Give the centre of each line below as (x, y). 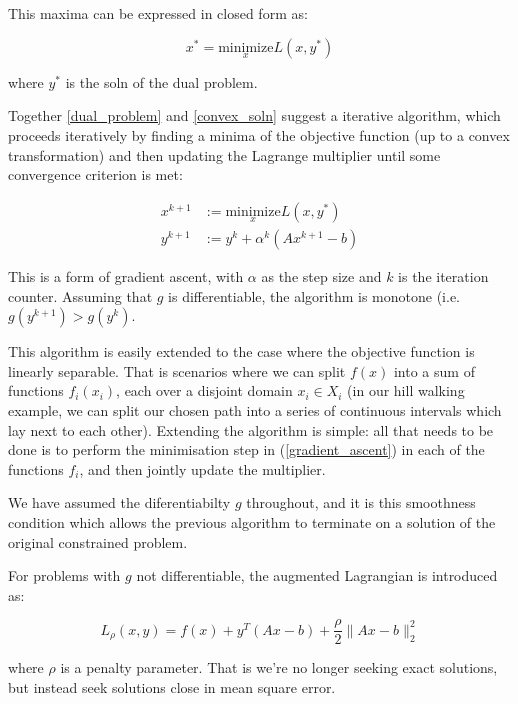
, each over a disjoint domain (204, 390)
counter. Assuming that (80, 295)
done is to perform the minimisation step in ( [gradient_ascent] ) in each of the (246, 449)
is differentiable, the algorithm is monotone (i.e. (314, 295)
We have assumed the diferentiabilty (119, 502)
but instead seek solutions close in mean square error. (172, 687)
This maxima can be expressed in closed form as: (158, 13)
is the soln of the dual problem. (161, 81)
